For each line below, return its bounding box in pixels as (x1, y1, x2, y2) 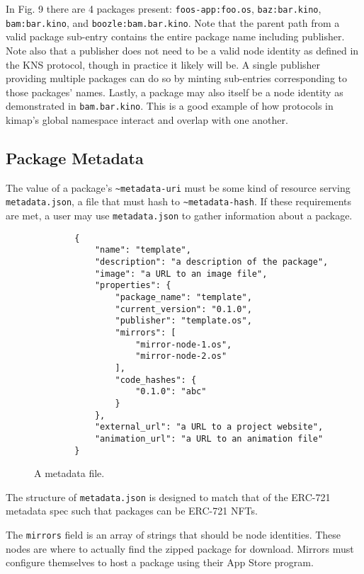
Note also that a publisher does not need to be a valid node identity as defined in (6, 42, 359, 57)
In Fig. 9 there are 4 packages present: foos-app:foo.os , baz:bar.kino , (6, 1, 322, 16)
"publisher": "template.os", (115, 316, 252, 326)
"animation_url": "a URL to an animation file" (94, 433, 324, 444)
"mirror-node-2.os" (135, 351, 227, 362)
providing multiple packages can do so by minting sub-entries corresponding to (6, 71, 348, 86)
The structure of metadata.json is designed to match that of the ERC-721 (6, 489, 331, 504)
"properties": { (94, 280, 171, 291)
